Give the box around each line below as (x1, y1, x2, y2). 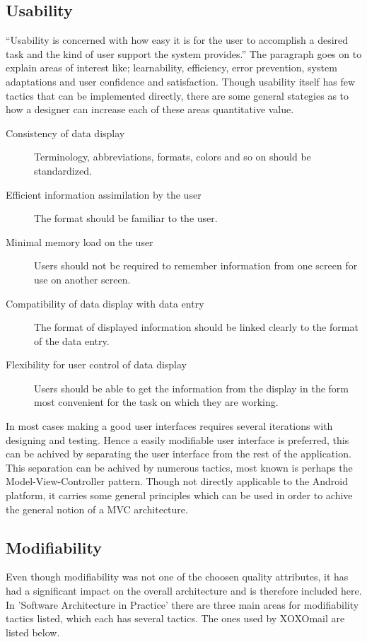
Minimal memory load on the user (6, 234, 153, 249)
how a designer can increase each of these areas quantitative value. (6, 102, 294, 117)
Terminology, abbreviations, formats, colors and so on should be (34, 149, 311, 164)
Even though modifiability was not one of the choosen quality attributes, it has (6, 569, 349, 584)
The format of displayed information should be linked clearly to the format (34, 320, 359, 334)
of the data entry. (34, 333, 110, 348)
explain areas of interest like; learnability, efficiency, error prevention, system (6, 60, 337, 75)
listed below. (6, 624, 60, 639)
